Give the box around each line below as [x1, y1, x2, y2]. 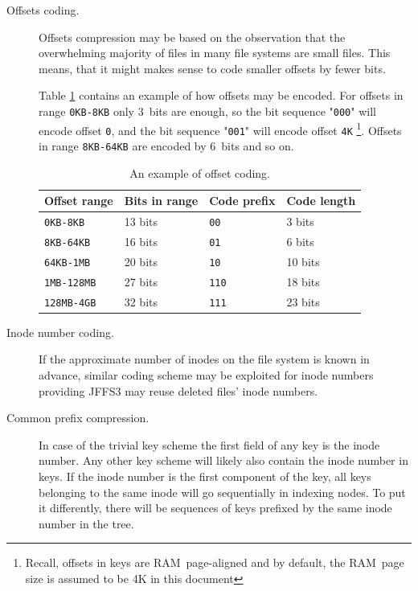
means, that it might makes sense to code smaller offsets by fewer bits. [39, 60, 386, 76]
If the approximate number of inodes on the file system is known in [39, 351, 370, 367]
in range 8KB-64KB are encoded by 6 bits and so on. [39, 137, 294, 154]
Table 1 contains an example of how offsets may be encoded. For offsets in [39, 87, 404, 104]
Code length [286, 192, 356, 209]
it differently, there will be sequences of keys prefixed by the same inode [39, 499, 392, 516]
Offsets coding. [6, 2, 80, 18]
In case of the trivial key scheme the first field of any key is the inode [39, 436, 380, 453]
